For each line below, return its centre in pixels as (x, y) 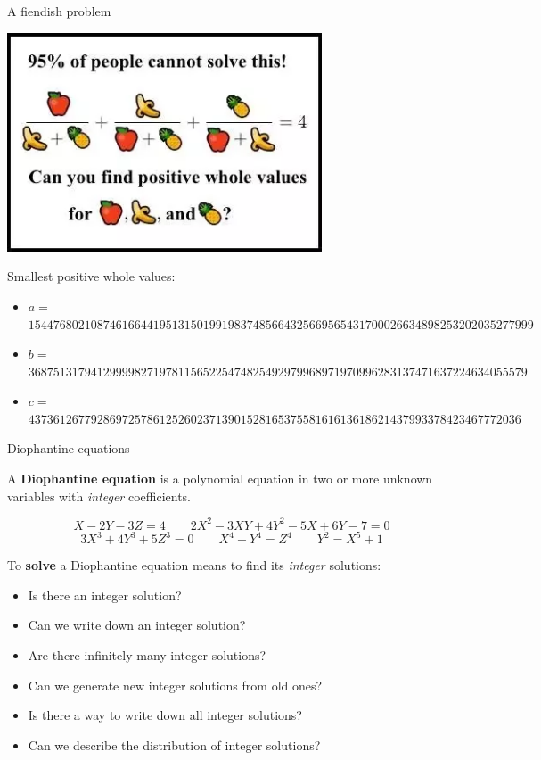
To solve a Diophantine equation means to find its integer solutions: (194, 565)
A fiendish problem (59, 11)
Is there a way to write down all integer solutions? (165, 715)
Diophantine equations (69, 448)
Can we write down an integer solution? (137, 625)
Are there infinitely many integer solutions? (147, 655)
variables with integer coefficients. (99, 496)
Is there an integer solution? (105, 595)
